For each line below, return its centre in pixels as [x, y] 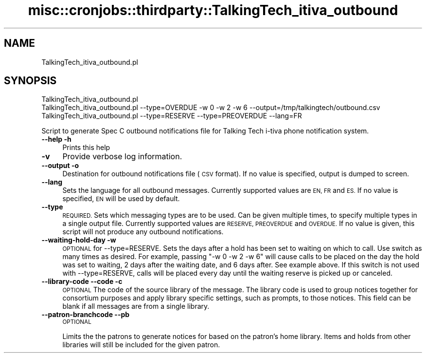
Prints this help [86, 148]
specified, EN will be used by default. [121, 199]
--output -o [60, 166]
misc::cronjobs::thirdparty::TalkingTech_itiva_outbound [213, 10]
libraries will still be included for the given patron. [141, 345]
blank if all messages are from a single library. [136, 306]
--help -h [56, 139]
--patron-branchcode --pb [86, 315]
